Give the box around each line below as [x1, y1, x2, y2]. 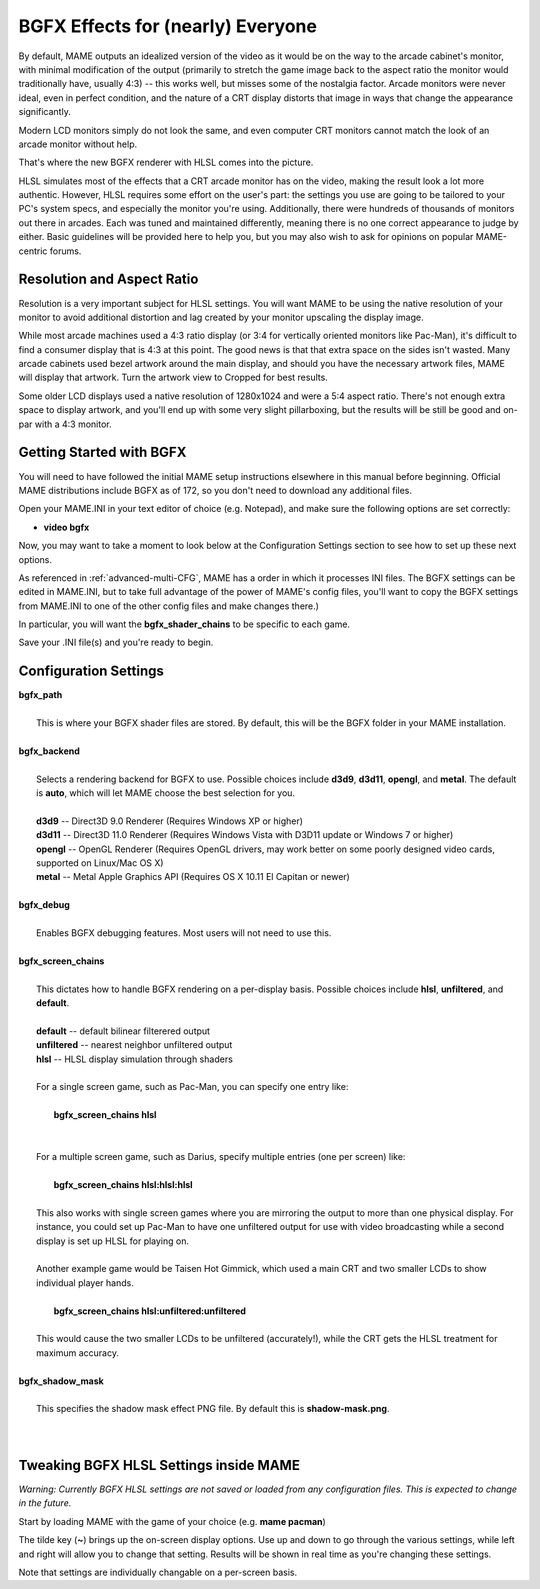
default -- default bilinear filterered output [36, 1025, 210, 1037]
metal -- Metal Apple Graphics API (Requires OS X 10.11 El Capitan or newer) [36, 871, 350, 883]
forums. [49, 245, 82, 257]
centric [18, 245, 48, 257]
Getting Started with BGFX [18, 444, 187, 461]
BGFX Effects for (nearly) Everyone [18, 15, 317, 37]
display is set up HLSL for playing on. [36, 1235, 190, 1247]
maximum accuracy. [36, 1346, 120, 1359]
